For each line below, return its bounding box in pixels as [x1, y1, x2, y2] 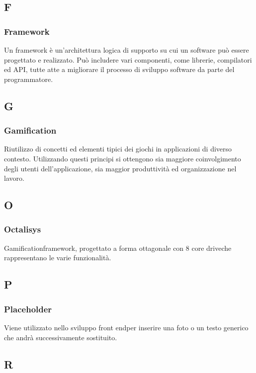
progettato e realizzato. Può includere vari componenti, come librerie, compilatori [4, 54, 252, 65]
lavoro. [4, 173, 24, 183]
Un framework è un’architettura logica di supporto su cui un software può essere [4, 45, 249, 55]
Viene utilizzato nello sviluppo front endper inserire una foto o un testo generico [4, 322, 249, 332]
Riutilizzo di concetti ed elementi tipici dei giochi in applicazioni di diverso [4, 144, 232, 154]
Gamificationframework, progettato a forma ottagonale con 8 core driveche [4, 242, 232, 253]
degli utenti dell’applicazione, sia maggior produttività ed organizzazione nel [4, 163, 237, 173]
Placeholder [4, 302, 52, 315]
